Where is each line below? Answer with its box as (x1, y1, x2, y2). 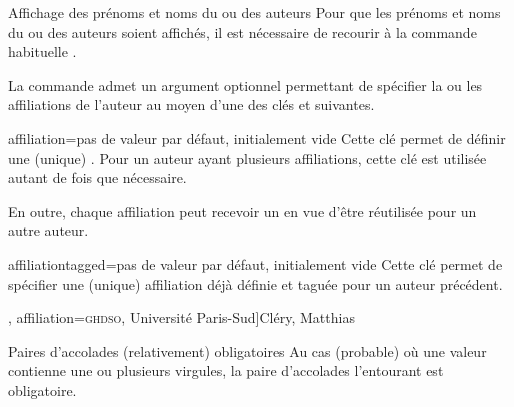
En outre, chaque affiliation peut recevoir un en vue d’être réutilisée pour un (8, 200, 477, 221)
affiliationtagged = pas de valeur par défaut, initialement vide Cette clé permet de (8, 253, 503, 274)
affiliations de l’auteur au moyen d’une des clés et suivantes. (8, 94, 375, 115)
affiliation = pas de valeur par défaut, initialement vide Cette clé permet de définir (8, 127, 506, 148)
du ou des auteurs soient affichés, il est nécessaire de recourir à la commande (8, 21, 477, 42)
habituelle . (8, 41, 77, 62)
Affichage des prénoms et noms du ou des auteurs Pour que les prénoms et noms (8, 2, 501, 22)
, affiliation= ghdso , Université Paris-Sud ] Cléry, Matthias (8, 307, 355, 328)
